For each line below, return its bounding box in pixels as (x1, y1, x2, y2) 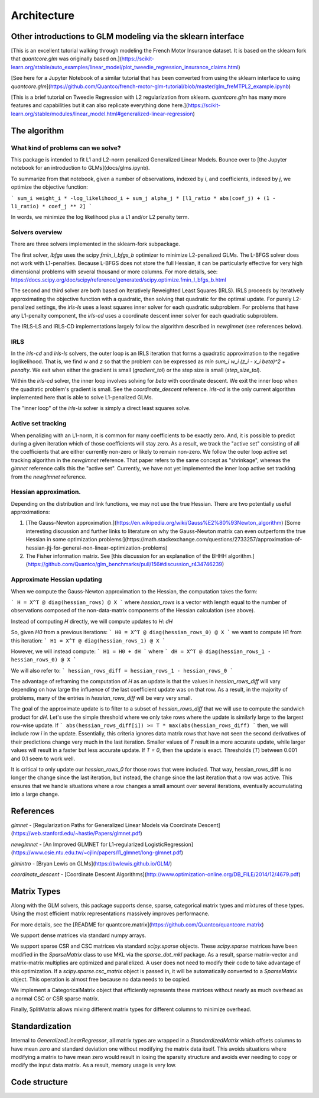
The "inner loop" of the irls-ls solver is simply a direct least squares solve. (11, 405, 191, 412)
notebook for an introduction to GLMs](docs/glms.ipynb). (11, 164, 150, 172)
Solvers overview (11, 228, 62, 237)
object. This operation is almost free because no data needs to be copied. (11, 976, 191, 983)
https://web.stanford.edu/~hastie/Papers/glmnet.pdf (12, 830, 141, 837)
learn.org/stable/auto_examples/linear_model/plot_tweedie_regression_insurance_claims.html (11, 63, 239, 70)
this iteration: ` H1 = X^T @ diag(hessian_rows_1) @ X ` (11, 637, 166, 644)
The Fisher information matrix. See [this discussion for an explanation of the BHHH (25, 553, 227, 560)
